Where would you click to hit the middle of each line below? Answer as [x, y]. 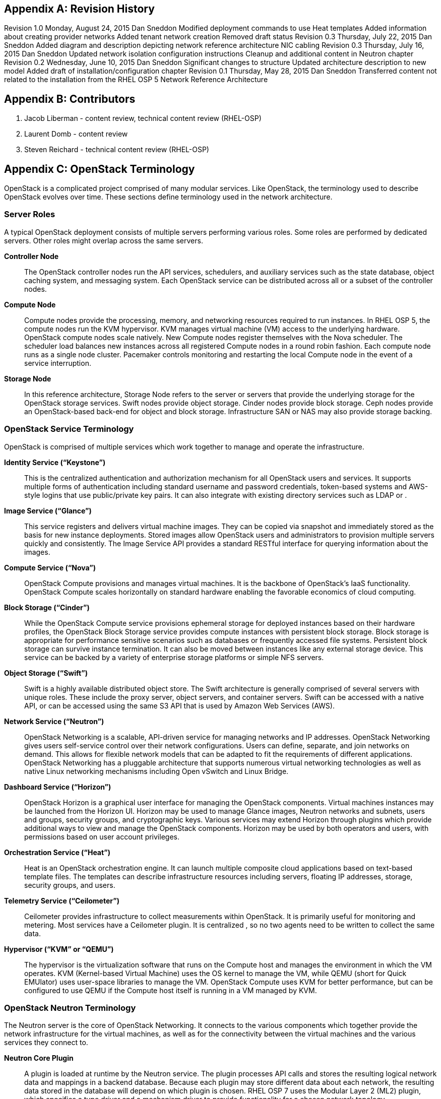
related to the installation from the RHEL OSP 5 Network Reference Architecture [136, 80]
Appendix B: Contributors [70, 99]
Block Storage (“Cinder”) [47, 607]
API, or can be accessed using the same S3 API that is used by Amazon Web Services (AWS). [179, 705]
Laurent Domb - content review [76, 134]
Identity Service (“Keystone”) [55, 462]
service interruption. [58, 363]
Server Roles [30, 214]
